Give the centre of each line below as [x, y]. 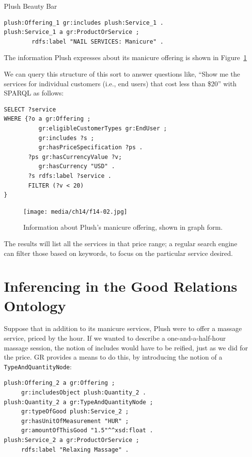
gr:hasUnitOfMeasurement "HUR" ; [75, 421]
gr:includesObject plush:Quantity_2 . [84, 393]
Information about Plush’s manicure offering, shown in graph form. [123, 227]
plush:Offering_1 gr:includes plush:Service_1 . [84, 23]
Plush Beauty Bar [31, 6]
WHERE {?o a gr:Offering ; [47, 119]
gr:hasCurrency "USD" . [77, 166]
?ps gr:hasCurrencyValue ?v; [75, 157]
